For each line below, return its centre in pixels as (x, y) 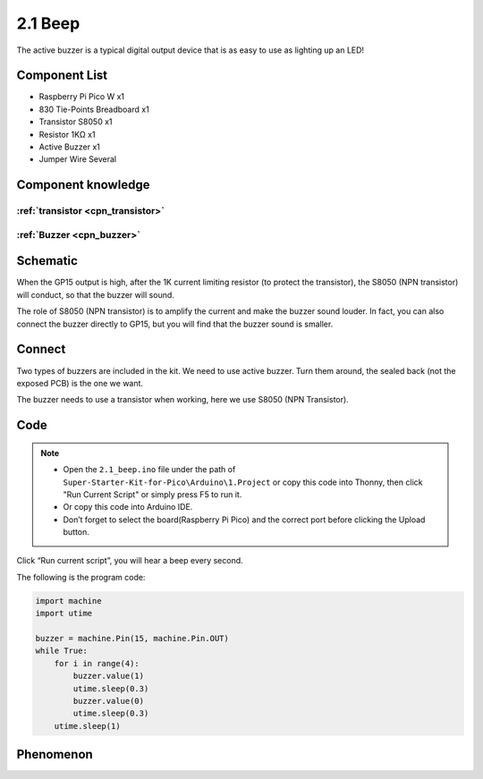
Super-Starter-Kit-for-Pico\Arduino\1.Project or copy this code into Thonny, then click (243, 482)
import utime (64, 614)
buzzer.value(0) (109, 701)
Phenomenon (55, 754)
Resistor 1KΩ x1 (67, 134)
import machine (68, 601)
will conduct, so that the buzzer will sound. (95, 294)
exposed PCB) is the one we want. (80, 383)
